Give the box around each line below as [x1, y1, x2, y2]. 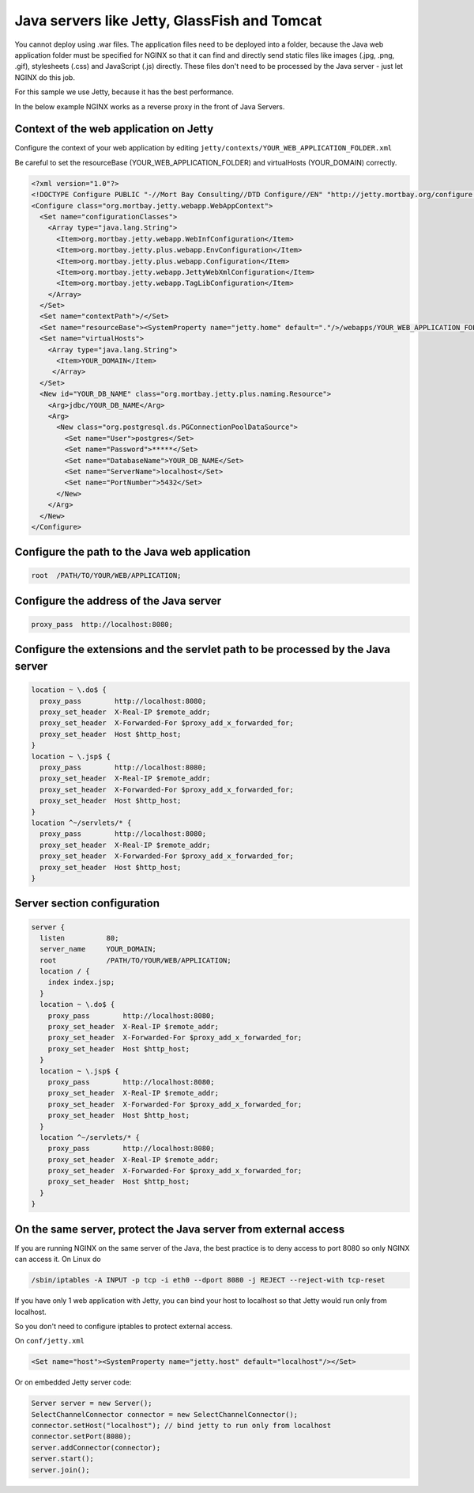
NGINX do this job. [14, 72, 75, 82]
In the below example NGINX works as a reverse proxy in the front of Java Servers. [14, 101, 285, 111]
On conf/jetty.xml [14, 1336, 85, 1346]
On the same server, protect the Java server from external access [14, 1222, 345, 1236]
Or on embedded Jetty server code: [14, 1377, 132, 1387]
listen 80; [39, 933, 119, 942]
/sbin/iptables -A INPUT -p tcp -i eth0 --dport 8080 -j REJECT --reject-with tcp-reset [31, 1275, 386, 1285]
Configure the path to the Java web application [14, 545, 251, 559]
